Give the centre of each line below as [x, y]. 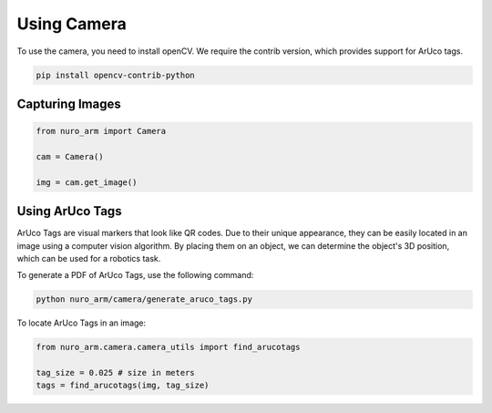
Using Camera [72, 24]
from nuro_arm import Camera [101, 131]
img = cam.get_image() [87, 182]
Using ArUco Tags [69, 211]
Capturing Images [69, 103]
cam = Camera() [70, 156]
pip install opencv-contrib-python [115, 75]
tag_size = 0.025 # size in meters [115, 373]
